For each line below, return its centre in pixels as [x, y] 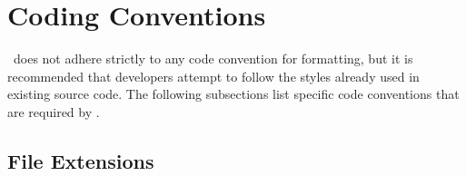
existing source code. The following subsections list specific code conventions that [233, 94]
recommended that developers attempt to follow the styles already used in [213, 76]
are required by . [54, 111]
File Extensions [81, 160]
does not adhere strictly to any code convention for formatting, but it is [213, 59]
